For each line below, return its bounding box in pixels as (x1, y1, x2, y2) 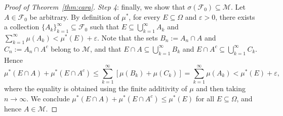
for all (195, 93, 215, 103)
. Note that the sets (97, 32, 158, 43)
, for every (129, 11, 160, 22)
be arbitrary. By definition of (29, 11, 119, 22)
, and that (90, 43, 122, 54)
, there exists (215, 11, 255, 22)
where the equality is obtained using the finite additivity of (4, 83, 187, 94)
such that (90, 21, 119, 32)
